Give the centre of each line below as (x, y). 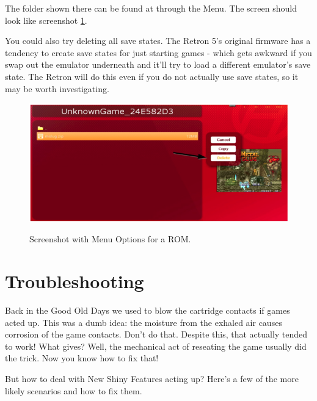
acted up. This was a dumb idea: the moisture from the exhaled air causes (144, 322)
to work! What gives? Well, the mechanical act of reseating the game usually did (156, 346)
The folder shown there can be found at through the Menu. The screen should (151, 8)
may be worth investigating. (57, 88)
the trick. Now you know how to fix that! (82, 358)
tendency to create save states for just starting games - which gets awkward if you (158, 52)
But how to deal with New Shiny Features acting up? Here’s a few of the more (152, 379)
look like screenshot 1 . (46, 20)
